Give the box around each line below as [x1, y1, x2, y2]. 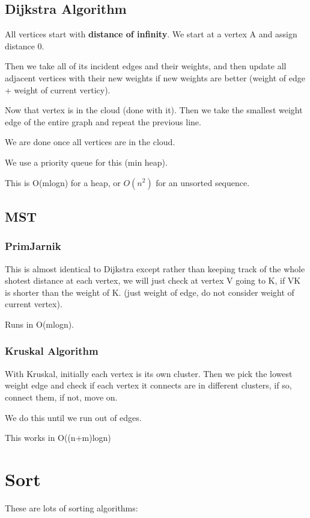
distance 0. [5, 39, 44, 52]
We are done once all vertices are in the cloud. [5, 136, 175, 148]
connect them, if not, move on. [5, 390, 118, 403]
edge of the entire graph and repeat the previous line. [5, 115, 201, 128]
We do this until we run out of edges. [5, 411, 142, 423]
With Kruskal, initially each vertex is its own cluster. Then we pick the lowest [5, 367, 293, 379]
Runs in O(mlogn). [5, 317, 74, 330]
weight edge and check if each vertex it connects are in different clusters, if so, [5, 379, 292, 392]
